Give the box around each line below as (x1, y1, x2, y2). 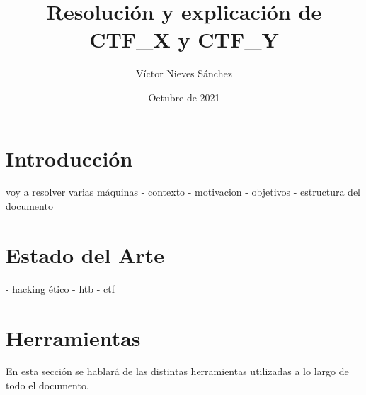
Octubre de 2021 (148, 89, 220, 104)
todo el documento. (6, 378, 89, 393)
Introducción (6, 143, 133, 172)
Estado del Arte (6, 240, 164, 269)
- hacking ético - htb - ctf (6, 281, 115, 296)
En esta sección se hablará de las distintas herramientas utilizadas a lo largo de (6, 364, 349, 379)
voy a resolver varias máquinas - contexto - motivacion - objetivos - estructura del (6, 184, 361, 199)
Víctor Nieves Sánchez (136, 66, 232, 81)
